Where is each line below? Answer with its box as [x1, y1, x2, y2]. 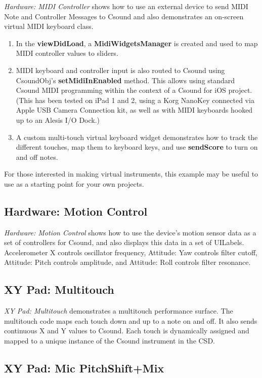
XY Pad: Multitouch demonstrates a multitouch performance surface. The [4, 305, 233, 316]
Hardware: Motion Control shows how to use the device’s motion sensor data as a [4, 227, 256, 237]
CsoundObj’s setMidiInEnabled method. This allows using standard [16, 75, 235, 85]
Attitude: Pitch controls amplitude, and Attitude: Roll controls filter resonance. [4, 257, 251, 267]
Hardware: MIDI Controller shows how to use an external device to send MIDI [4, 1, 248, 11]
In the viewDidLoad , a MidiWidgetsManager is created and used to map [16, 38, 258, 48]
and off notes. [16, 151, 58, 162]
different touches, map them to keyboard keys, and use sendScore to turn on [16, 142, 258, 152]
